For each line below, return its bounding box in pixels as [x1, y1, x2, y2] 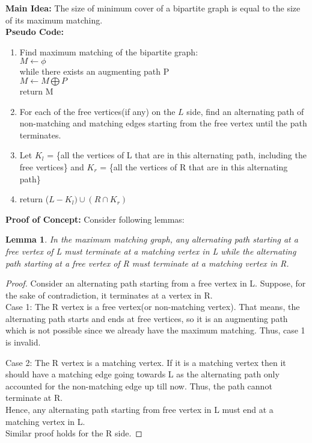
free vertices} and [19, 160, 84, 173]
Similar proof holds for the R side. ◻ [5, 427, 142, 439]
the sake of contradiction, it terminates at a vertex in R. [5, 288, 213, 301]
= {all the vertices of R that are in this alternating [100, 160, 288, 173]
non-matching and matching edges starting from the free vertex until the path [19, 117, 307, 129]
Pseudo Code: [5, 25, 64, 38]
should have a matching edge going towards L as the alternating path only [5, 368, 280, 380]
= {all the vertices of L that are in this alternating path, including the [47, 149, 307, 161]
